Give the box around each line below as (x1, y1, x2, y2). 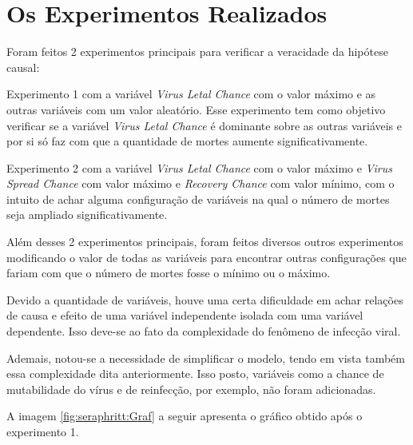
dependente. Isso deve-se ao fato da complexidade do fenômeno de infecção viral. (6, 323, 401, 340)
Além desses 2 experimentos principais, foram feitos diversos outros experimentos (6, 233, 403, 250)
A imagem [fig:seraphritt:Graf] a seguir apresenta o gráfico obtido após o (6, 407, 363, 424)
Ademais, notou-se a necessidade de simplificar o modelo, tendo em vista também (6, 349, 405, 366)
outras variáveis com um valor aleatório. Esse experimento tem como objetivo (6, 101, 386, 117)
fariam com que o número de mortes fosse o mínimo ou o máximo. (6, 264, 331, 281)
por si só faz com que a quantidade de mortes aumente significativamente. (6, 133, 368, 149)
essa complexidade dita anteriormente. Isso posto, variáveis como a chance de (6, 365, 384, 382)
